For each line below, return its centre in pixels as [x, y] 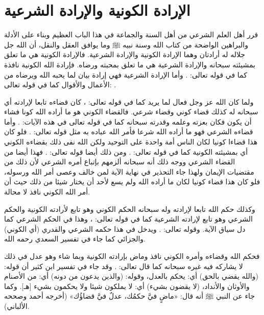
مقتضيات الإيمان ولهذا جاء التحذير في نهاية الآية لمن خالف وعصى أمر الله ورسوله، [129, 171]
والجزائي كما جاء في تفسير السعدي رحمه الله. [75, 239]
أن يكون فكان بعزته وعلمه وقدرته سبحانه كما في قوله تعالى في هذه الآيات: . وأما [128, 121]
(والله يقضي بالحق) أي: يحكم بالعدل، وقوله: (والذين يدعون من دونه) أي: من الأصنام [131, 276]
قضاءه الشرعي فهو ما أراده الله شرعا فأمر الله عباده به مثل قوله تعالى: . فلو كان [129, 131]
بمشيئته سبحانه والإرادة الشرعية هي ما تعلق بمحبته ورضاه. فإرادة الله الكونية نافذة [130, 64]
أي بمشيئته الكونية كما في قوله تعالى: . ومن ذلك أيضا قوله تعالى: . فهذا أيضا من [126, 151]
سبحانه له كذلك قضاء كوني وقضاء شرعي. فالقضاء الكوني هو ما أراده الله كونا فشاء [131, 112]
